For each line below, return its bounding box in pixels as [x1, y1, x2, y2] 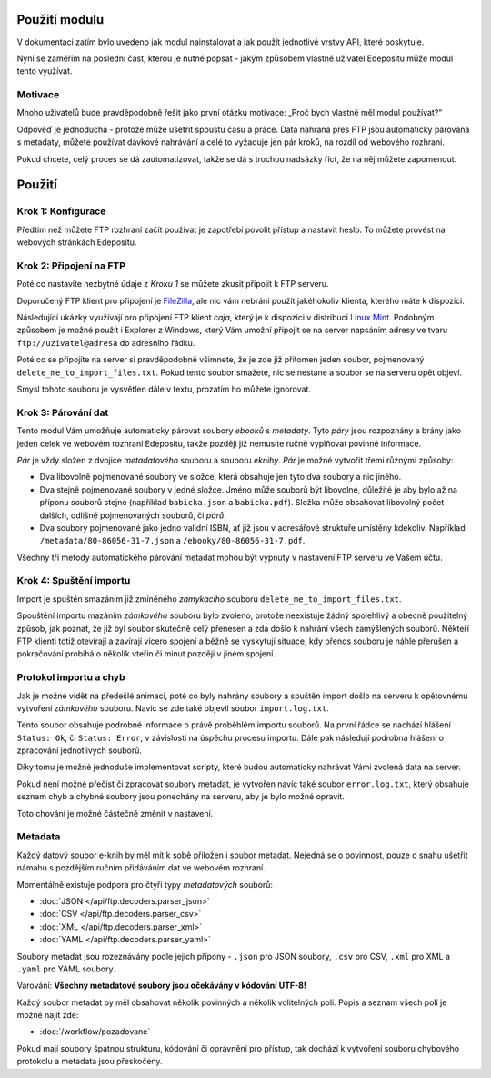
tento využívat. [16, 66, 73, 76]
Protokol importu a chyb [16, 671, 126, 684]
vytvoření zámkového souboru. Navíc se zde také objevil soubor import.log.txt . [16, 702, 329, 714]
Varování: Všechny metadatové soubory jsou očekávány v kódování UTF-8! [16, 980, 306, 992]
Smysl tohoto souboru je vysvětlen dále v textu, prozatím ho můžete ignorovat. [16, 383, 311, 395]
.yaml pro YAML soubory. [16, 963, 115, 974]
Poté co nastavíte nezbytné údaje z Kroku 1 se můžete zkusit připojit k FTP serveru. [16, 279, 329, 290]
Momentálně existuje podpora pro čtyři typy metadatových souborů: [16, 879, 273, 890]
